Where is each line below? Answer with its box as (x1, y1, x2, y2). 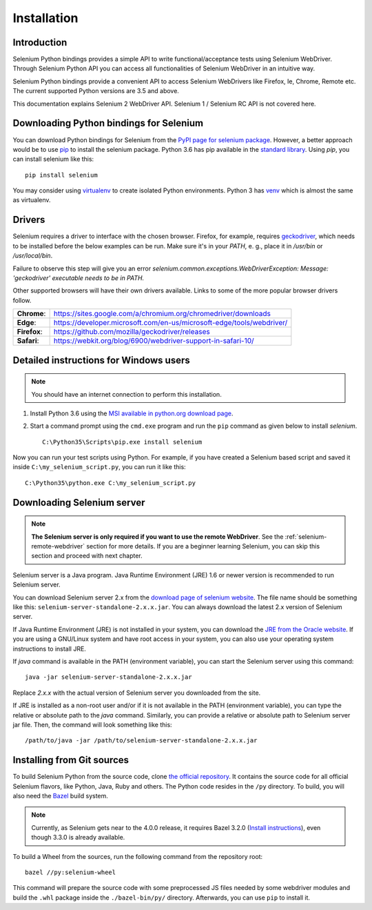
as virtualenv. (12, 196, 51, 204)
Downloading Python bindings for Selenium (12, 117, 204, 129)
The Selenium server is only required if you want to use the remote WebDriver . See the (31, 532, 284, 541)
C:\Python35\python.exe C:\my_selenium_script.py (25, 479, 196, 486)
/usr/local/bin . (12, 252, 53, 260)
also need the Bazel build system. (12, 792, 108, 800)
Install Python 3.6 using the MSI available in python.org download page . (30, 409, 234, 417)
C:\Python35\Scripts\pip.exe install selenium (42, 438, 203, 446)
